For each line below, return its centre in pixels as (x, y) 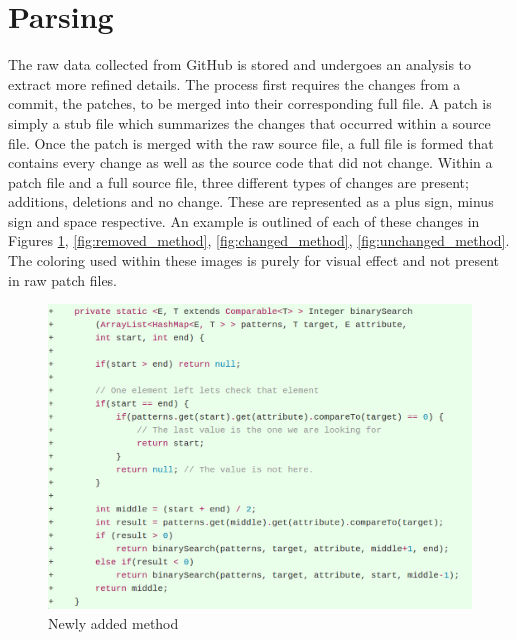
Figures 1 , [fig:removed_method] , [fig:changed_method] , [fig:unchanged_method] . (259, 240)
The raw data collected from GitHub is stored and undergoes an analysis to (240, 64)
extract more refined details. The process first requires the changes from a (234, 83)
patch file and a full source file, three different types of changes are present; (238, 181)
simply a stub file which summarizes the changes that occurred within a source (249, 122)
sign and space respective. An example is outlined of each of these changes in (244, 220)
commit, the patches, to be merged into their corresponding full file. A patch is (250, 103)
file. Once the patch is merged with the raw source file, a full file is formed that (251, 142)
